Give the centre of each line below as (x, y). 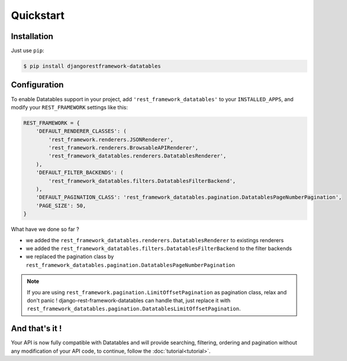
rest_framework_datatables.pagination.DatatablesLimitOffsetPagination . (134, 309)
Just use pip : (28, 51)
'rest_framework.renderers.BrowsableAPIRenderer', (123, 148)
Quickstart (38, 15)
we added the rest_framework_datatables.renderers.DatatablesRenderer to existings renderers (155, 240)
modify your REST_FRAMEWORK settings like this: (70, 107)
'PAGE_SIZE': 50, (61, 206)
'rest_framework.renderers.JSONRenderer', (111, 139)
